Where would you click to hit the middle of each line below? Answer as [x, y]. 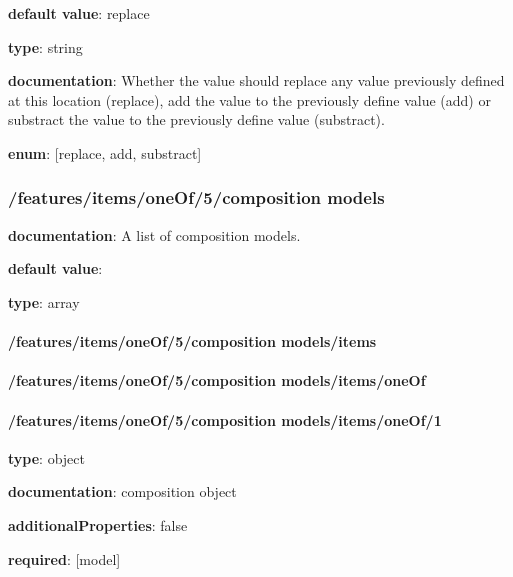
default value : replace [79, 13]
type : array [44, 301]
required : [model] [64, 558]
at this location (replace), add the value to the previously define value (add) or [249, 99]
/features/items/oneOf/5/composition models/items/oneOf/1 [225, 419]
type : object [46, 457]
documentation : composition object [122, 491]
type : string [45, 46]
